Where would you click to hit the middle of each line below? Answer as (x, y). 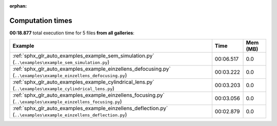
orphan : (18, 6)
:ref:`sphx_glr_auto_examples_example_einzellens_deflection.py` (90, 109)
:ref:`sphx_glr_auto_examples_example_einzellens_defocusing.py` (92, 69)
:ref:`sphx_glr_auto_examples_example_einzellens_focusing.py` (89, 95)
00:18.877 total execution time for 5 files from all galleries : (72, 33)
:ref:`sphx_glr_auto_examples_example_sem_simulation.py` (83, 56)
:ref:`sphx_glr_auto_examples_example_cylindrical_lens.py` (84, 82)
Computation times (41, 20)
